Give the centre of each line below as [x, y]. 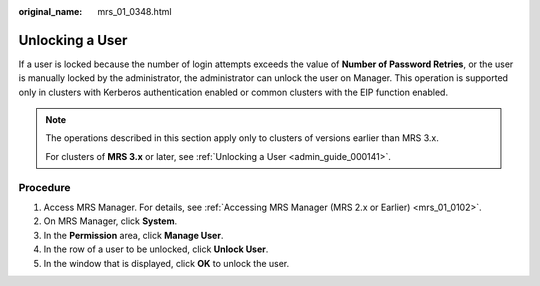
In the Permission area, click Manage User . [133, 235]
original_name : [50, 11]
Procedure [44, 187]
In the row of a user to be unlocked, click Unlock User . [156, 249]
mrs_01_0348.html [134, 11]
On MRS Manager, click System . [110, 221]
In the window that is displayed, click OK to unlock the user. [166, 263]
